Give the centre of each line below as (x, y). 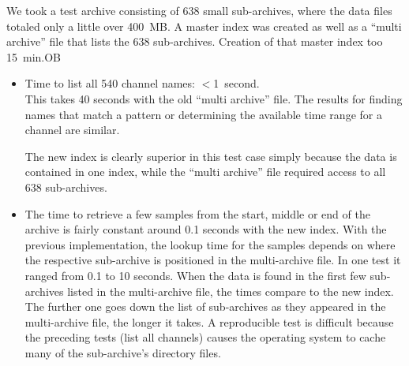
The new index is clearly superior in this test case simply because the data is (211, 156)
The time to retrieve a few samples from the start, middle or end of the (197, 213)
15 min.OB (34, 56)
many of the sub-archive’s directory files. (123, 352)
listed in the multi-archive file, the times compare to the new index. (231, 291)
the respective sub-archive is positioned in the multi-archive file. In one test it (213, 260)
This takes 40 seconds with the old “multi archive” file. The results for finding (214, 98)
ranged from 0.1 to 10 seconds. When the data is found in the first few (195, 275)
